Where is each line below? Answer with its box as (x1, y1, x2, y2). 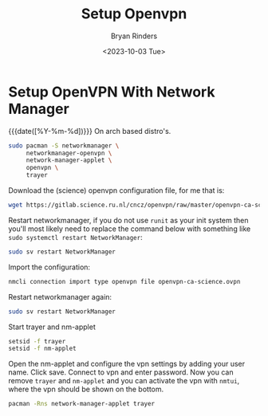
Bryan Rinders (110, 31, 158, 41)
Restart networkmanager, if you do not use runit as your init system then (8, 215, 249, 225)
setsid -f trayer (8, 337, 66, 345)
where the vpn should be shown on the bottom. (8, 384, 164, 394)
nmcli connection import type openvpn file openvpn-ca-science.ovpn (8, 277, 241, 285)
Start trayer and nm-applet (8, 322, 96, 332)
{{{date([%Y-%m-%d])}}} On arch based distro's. (8, 126, 171, 135)
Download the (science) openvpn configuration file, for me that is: (8, 186, 225, 195)
